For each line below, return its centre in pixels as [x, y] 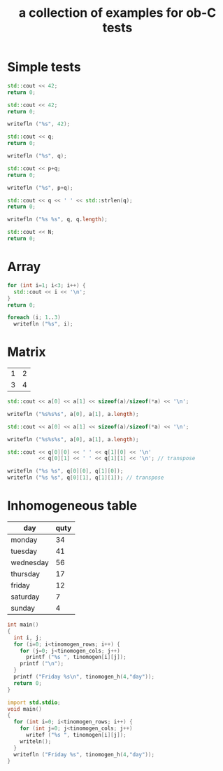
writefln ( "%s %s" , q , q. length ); [58, 220]
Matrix [27, 352]
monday [24, 540]
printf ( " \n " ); [42, 664]
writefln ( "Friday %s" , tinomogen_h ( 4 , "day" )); [84, 754]
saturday [25, 597]
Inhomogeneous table [72, 506]
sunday [23, 608]
